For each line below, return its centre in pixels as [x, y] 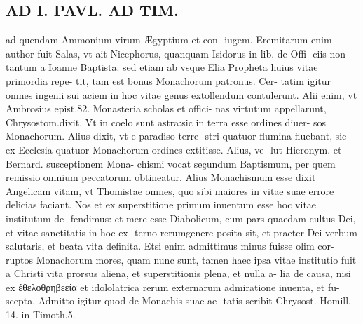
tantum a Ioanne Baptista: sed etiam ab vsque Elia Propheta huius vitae [162, 67]
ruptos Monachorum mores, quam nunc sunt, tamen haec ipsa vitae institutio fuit [181, 259]
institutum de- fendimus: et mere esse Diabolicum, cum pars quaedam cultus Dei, [181, 218]
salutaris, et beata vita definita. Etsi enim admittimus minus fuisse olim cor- [170, 246]
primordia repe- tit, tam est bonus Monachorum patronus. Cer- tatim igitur [169, 80]
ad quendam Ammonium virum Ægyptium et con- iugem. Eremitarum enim [169, 40]
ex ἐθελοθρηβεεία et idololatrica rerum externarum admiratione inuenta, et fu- [173, 286]
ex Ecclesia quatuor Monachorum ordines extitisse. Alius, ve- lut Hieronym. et [174, 149]
